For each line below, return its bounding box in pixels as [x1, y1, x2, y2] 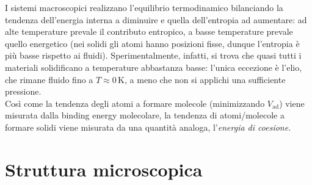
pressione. [5, 85, 42, 98]
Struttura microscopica [5, 156, 203, 181]
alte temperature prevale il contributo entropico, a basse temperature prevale [5, 25, 293, 38]
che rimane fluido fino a [5, 73, 93, 85]
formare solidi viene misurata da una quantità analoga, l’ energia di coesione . [5, 120, 291, 133]
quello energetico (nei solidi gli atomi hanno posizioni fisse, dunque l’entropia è [5, 37, 300, 49]
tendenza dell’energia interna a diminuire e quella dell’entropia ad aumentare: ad [5, 13, 307, 26]
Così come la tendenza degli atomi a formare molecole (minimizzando [5, 96, 265, 109]
